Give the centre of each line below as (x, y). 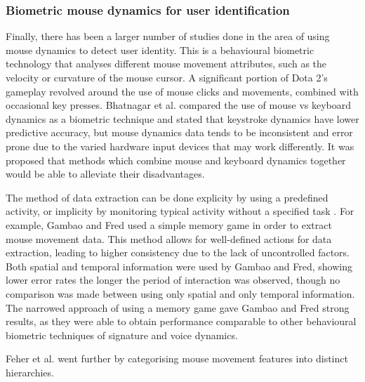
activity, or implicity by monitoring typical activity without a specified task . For (180, 211)
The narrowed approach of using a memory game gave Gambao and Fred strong (178, 307)
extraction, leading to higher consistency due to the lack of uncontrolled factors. (178, 252)
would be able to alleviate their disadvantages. (105, 174)
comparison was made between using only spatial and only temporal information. (180, 293)
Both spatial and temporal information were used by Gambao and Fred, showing (179, 266)
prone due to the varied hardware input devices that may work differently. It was (180, 146)
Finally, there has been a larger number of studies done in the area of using (168, 36)
